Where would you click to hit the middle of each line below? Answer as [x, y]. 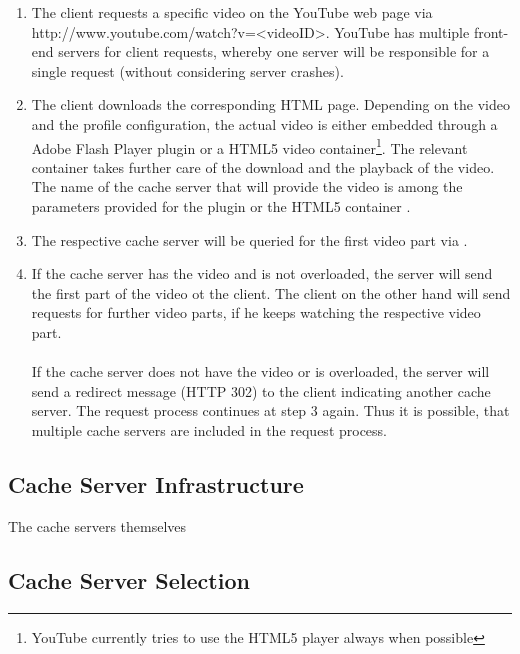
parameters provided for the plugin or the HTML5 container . [221, 206]
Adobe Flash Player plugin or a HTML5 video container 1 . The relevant [249, 146]
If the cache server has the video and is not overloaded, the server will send [262, 273]
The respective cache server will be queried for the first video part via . [249, 239]
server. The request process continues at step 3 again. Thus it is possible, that [270, 410]
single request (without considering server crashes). [187, 70]
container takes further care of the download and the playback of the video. [263, 166]
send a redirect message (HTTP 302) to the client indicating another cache [261, 390]
